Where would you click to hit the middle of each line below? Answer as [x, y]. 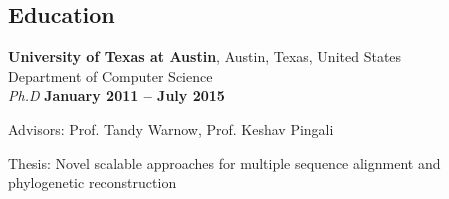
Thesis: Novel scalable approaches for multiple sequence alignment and [224, 162]
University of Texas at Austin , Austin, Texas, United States [205, 56]
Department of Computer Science [110, 75]
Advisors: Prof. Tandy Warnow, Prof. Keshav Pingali [171, 128]
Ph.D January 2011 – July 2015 [116, 95]
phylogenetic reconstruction [92, 182]
